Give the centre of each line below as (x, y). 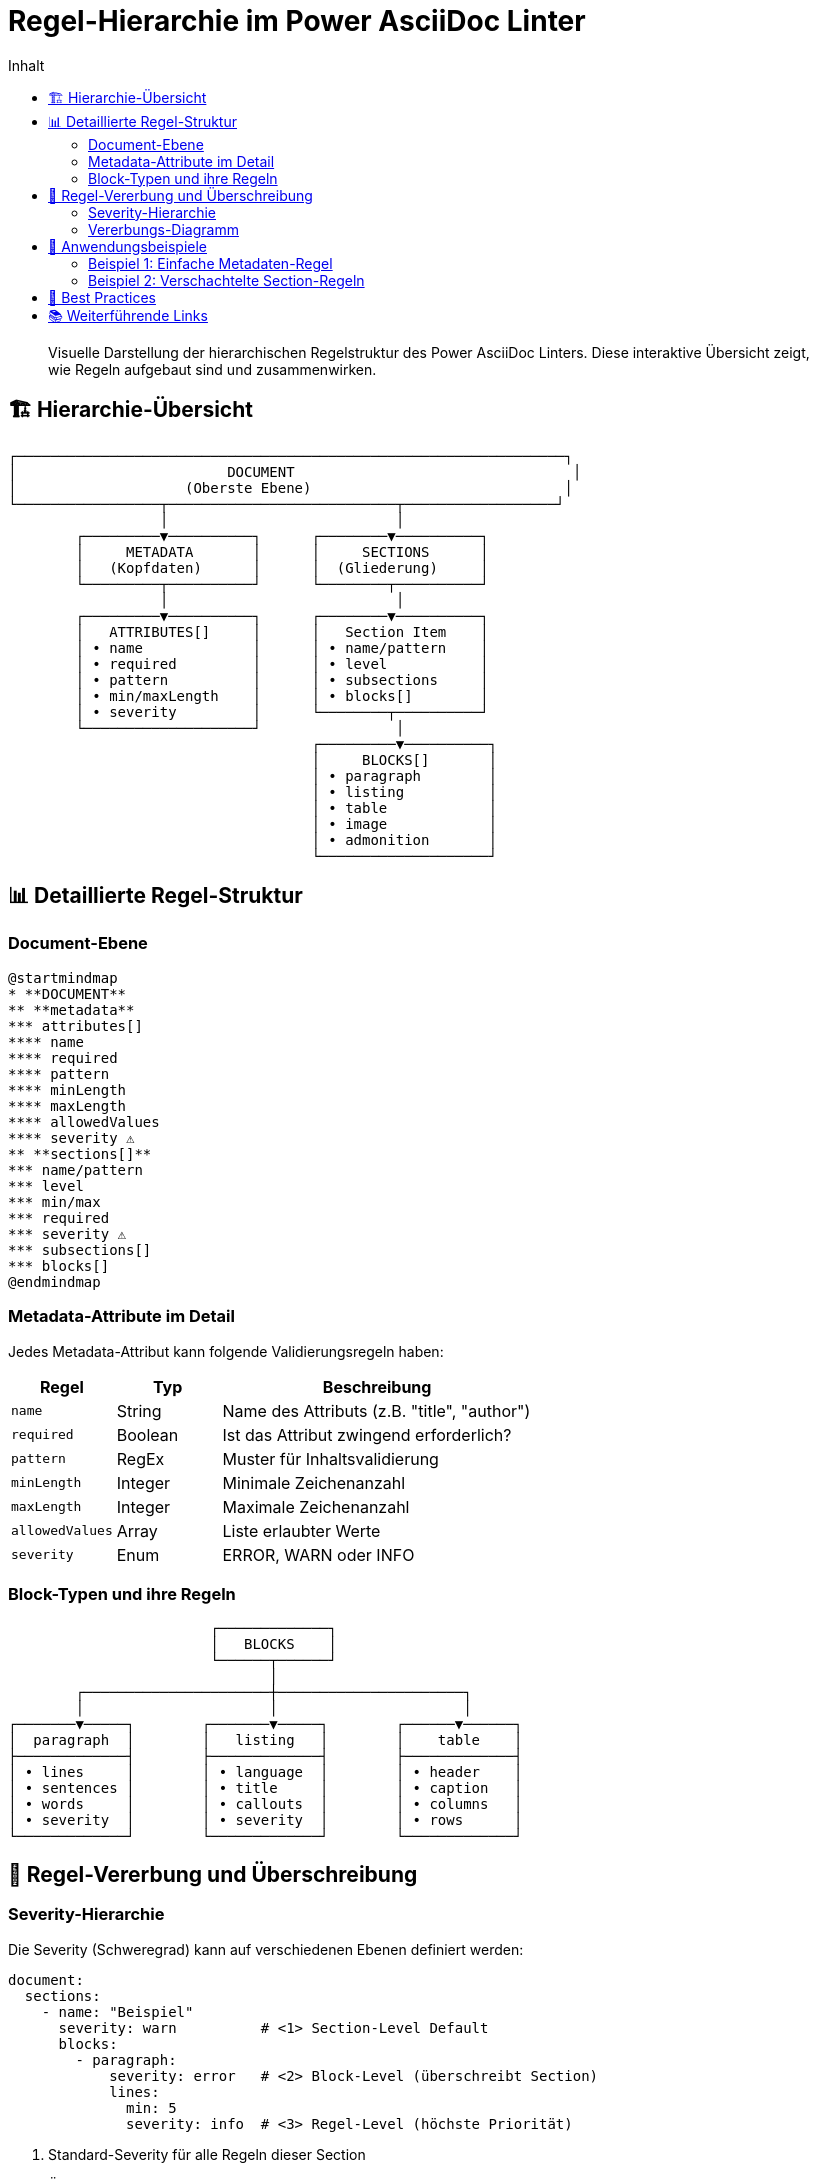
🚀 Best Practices (102, 297)
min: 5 (151, 2107)
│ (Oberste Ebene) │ (290, 487)
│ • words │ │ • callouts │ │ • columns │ (265, 1804)
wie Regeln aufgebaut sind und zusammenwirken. (212, 369)
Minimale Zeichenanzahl (314, 1482)
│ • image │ (404, 823)
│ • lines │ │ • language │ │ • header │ (265, 1772)
